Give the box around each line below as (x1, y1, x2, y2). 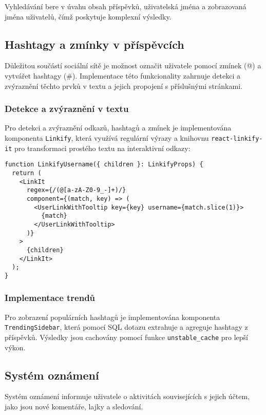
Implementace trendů (5, 291, 96, 304)
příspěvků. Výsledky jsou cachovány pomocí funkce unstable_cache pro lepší (5, 331, 248, 342)
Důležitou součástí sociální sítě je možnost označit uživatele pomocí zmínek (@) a (5, 60, 261, 71)
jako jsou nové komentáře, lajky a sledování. (5, 401, 143, 411)
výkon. (5, 342, 26, 352)
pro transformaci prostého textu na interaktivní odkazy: (14, 142, 191, 153)
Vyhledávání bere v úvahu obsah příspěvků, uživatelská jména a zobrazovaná (5, 1, 246, 11)
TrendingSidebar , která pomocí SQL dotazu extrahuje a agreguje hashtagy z (5, 322, 248, 332)
